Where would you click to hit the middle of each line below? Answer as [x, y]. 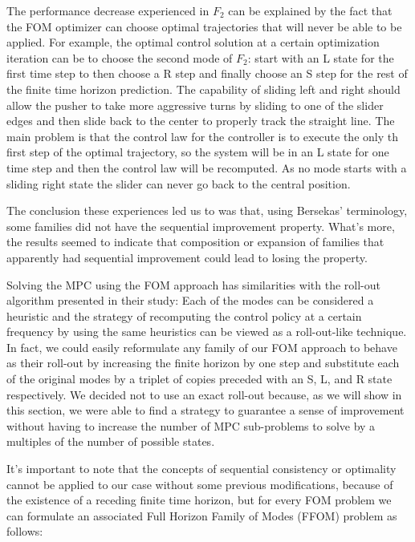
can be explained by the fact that [310, 10]
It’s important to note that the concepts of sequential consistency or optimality [201, 469]
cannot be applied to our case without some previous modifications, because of [200, 484]
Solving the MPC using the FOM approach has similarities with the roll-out [193, 284]
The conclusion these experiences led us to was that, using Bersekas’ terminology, [207, 210]
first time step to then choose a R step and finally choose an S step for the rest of [207, 73]
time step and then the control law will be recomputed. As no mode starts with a [207, 167]
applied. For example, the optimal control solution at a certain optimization [193, 42]
